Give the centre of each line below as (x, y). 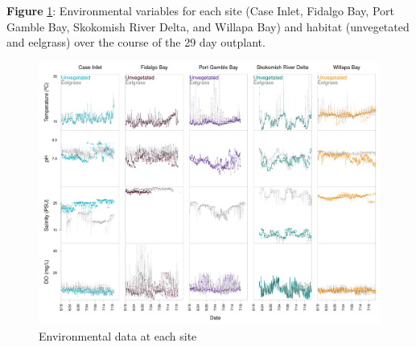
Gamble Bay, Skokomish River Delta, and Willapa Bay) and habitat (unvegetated (208, 26)
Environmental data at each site (118, 335)
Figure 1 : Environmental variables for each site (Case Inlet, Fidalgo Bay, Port (200, 10)
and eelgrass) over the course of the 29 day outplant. (136, 42)
